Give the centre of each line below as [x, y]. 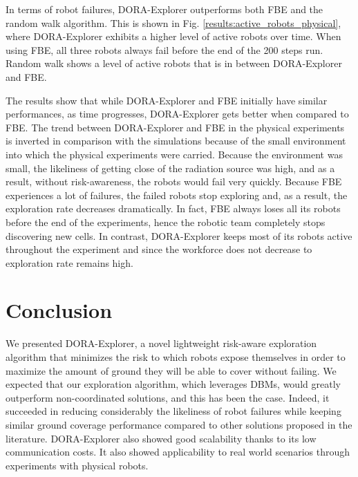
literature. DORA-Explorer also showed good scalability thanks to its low [161, 438]
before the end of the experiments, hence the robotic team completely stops [166, 222]
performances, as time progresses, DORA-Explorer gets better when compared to [177, 114]
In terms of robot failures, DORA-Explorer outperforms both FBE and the [164, 9]
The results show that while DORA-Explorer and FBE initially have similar [167, 100]
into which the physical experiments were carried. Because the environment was [174, 154]
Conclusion [59, 310]
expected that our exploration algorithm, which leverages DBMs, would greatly [173, 384]
